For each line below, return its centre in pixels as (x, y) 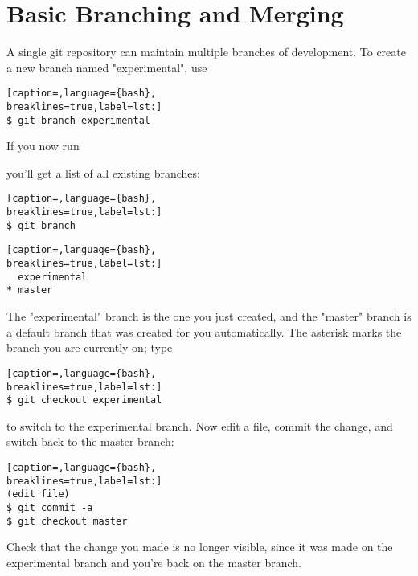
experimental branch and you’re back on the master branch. (154, 562)
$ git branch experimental (78, 120)
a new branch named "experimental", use (107, 67)
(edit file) (38, 494)
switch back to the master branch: (90, 441)
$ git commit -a (50, 507)
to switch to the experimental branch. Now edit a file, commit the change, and (200, 425)
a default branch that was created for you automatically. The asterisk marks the (204, 331)
